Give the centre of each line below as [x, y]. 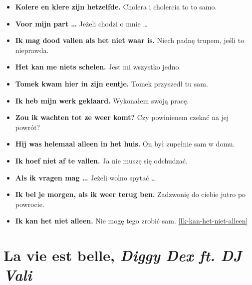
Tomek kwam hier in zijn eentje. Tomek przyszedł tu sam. [112, 83]
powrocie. [30, 204]
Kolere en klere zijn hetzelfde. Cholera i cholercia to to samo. [116, 6]
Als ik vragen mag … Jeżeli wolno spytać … [86, 177]
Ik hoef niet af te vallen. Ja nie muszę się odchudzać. [101, 160]
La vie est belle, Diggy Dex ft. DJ [123, 255]
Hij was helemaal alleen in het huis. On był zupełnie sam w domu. [125, 144]
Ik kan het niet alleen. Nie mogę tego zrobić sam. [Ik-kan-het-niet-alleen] [131, 221]
